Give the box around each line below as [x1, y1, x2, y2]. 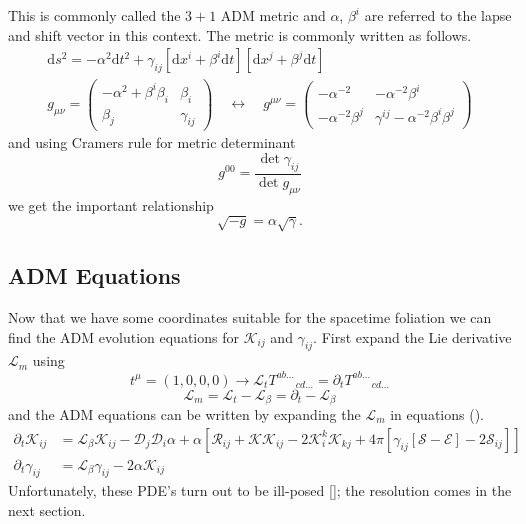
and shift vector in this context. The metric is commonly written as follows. [8, 24, 472, 45]
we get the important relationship [8, 194, 214, 215]
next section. [8, 500, 86, 521]
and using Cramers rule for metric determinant [8, 132, 296, 153]
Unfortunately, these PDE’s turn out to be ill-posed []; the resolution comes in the [8, 480, 512, 501]
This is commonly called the [8, 5, 181, 25]
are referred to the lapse [364, 5, 512, 25]
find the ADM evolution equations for [8, 326, 239, 347]
